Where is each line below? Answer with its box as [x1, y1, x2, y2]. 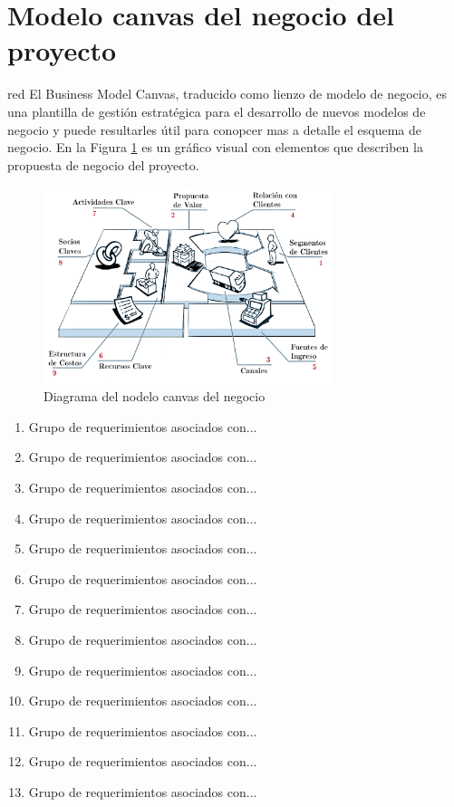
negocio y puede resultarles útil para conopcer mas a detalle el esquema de [7, 120, 421, 139]
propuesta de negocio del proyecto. [7, 155, 199, 174]
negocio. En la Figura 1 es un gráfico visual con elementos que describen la [7, 138, 423, 157]
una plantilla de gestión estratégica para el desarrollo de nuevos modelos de [7, 101, 426, 120]
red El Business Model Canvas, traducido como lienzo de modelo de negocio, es [7, 84, 447, 103]
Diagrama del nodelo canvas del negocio [43, 387, 266, 406]
